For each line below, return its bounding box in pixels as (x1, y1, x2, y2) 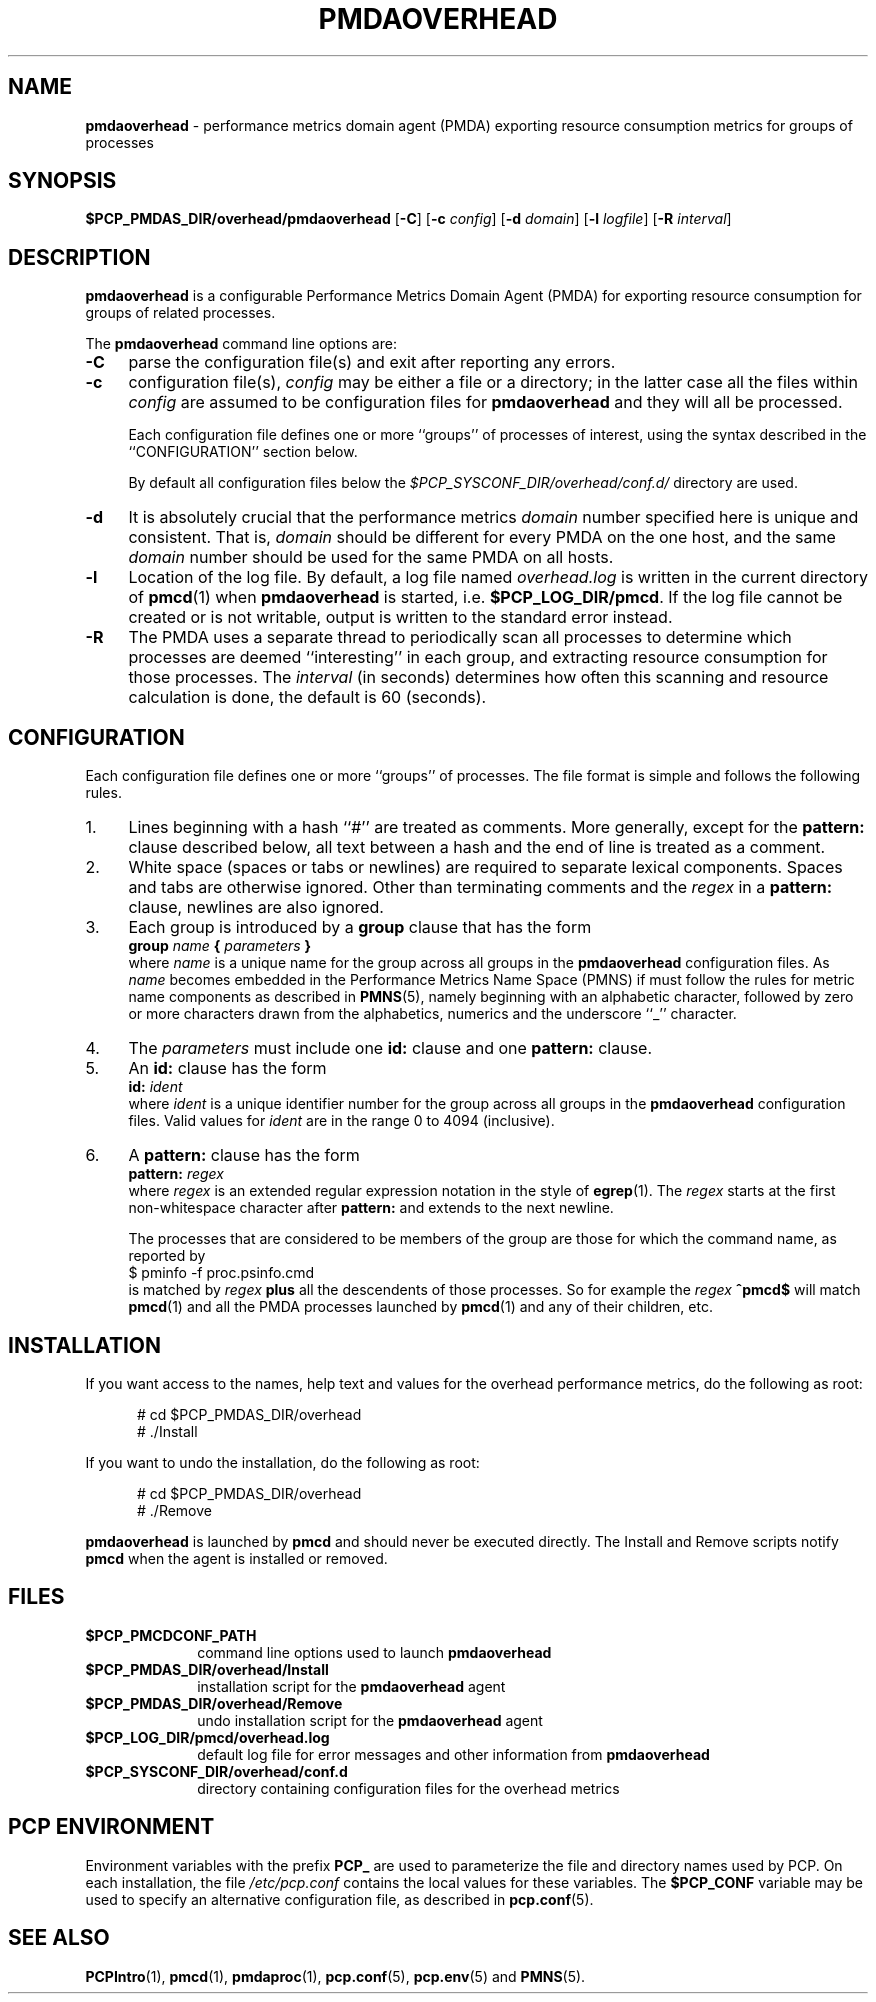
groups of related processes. (85, 304, 276, 322)
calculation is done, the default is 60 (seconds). (128, 687, 487, 708)
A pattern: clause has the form (128, 1145, 360, 1166)
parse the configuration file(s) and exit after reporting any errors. (128, 352, 616, 373)
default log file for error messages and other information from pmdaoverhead (197, 1745, 710, 1763)
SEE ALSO (8, 1925, 110, 1951)
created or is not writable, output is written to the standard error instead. (128, 607, 673, 628)
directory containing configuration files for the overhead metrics (197, 1779, 620, 1797)
